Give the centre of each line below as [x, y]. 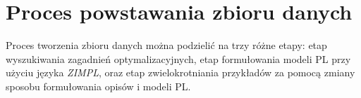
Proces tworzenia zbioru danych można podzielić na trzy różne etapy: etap [166, 45]
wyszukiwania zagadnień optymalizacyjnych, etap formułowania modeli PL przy [178, 58]
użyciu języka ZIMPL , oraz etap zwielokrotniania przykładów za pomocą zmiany [180, 72]
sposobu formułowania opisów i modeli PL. [98, 86]
